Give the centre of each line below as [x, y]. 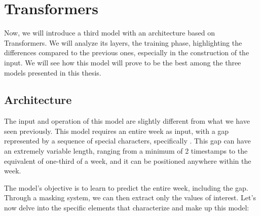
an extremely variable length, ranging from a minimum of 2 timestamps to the [126, 151]
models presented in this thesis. [53, 72]
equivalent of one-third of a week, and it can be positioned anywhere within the [128, 160]
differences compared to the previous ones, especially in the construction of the [127, 52]
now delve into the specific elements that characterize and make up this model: [127, 208]
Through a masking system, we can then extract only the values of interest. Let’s [130, 197]
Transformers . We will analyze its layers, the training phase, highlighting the [123, 42]
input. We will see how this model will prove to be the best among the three [123, 62]
